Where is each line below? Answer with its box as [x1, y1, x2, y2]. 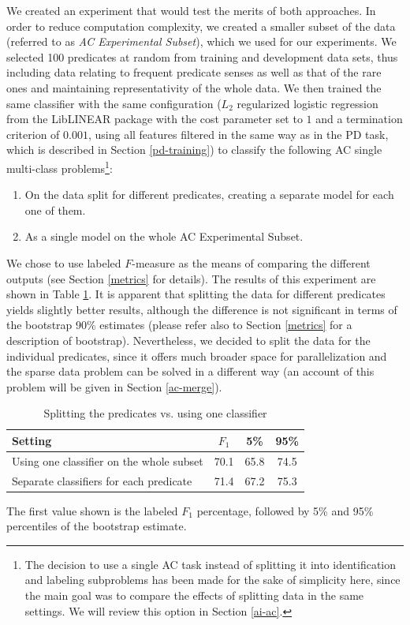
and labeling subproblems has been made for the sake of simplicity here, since [24, 571, 401, 588]
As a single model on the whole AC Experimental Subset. [24, 228, 304, 245]
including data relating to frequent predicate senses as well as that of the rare [6, 64, 382, 80]
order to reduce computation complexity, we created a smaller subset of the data [6, 17, 396, 34]
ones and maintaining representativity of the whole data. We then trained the [6, 79, 382, 95]
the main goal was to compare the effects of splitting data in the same [24, 587, 364, 604]
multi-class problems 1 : [6, 157, 113, 176]
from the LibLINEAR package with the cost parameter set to [6, 110, 303, 127]
